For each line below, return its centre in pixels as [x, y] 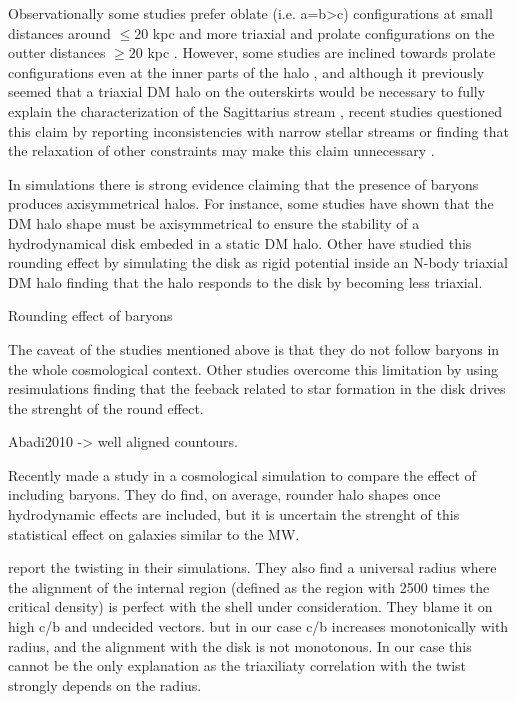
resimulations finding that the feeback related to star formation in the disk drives [257, 388]
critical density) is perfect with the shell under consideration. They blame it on [250, 606]
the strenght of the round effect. [106, 407]
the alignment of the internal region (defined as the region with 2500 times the [249, 586]
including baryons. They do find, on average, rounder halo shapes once [224, 494]
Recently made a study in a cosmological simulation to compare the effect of [242, 474]
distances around [59, 32]
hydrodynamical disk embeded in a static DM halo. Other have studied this [240, 242]
